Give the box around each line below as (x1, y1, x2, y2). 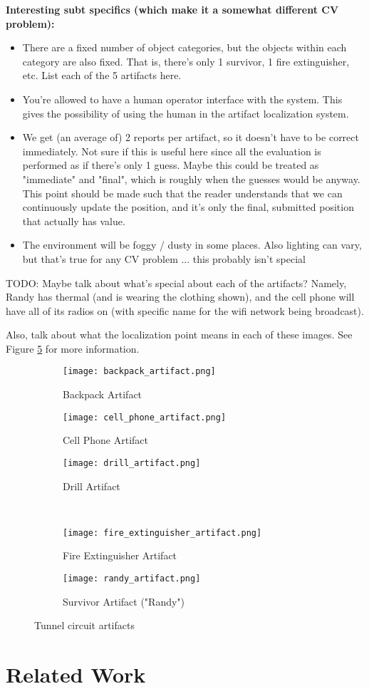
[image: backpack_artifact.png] (63, 366, 216, 377)
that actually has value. (22, 213, 125, 228)
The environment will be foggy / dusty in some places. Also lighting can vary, (22, 237, 362, 252)
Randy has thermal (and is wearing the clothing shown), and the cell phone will (6, 289, 355, 304)
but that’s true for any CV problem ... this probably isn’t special (22, 251, 306, 266)
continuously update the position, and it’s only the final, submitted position (22, 200, 354, 214)
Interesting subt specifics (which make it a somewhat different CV (6, 2, 339, 16)
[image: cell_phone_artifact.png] (63, 412, 227, 423)
